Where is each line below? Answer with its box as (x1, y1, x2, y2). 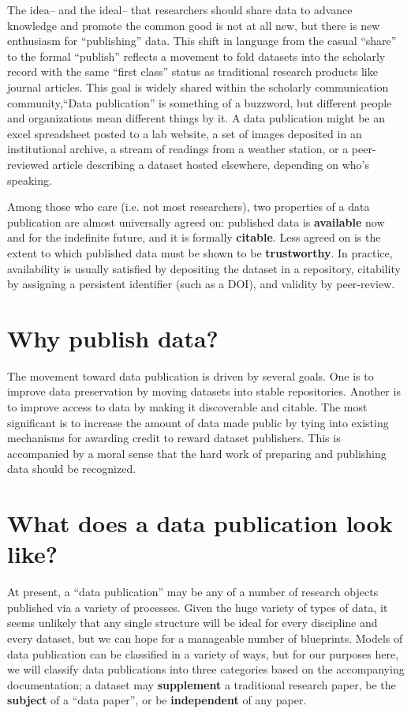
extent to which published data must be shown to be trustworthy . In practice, (7, 244, 393, 261)
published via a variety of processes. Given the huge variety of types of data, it (7, 599, 388, 615)
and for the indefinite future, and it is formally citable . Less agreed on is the (7, 229, 381, 246)
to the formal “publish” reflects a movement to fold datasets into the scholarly (7, 47, 386, 64)
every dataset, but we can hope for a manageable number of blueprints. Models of (7, 630, 403, 647)
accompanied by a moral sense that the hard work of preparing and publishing (7, 445, 387, 461)
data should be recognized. (7, 460, 136, 477)
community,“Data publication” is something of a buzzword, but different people (7, 94, 392, 111)
